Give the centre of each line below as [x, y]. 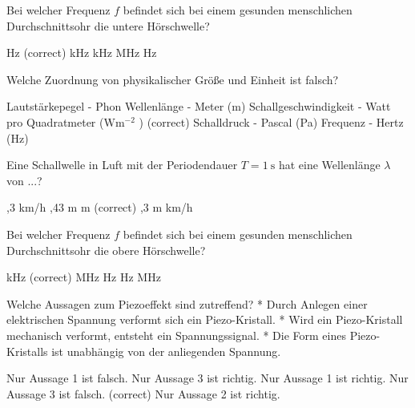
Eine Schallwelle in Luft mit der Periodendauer [122, 165]
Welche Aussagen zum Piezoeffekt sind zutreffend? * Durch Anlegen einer [187, 303]
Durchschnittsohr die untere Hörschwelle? [108, 25]
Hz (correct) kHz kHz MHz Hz [82, 53]
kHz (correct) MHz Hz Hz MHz [84, 277]
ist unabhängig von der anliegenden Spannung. [166, 351]
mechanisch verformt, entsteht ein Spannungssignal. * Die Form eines [176, 335]
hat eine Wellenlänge [329, 165]
